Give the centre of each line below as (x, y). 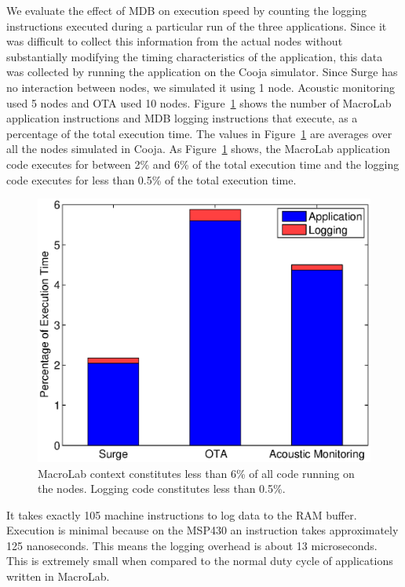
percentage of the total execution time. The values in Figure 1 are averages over (199, 133)
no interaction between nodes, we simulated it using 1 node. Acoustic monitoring (201, 87)
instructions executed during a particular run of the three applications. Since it (197, 26)
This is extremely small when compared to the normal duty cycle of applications (200, 561)
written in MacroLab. (58, 576)
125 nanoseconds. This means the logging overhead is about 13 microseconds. (192, 545)
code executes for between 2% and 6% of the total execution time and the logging (203, 164)
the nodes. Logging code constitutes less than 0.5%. (162, 489)
